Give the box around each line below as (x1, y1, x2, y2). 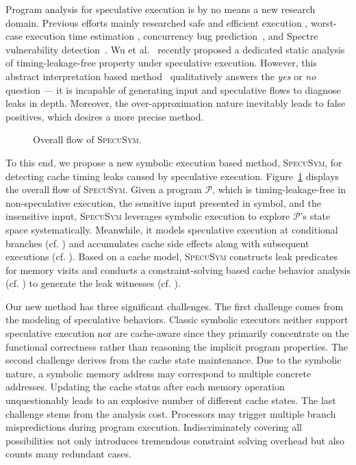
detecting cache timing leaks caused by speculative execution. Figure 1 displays (5, 168, 340, 183)
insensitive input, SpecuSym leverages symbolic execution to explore (5, 209, 290, 223)
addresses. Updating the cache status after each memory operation (5, 379, 285, 394)
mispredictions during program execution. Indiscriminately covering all (5, 420, 302, 434)
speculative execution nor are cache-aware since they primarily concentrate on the (5, 326, 349, 340)
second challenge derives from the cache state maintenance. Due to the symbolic (5, 353, 342, 367)
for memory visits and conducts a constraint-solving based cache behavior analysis (5, 262, 351, 277)
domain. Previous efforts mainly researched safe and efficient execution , (5, 15, 308, 29)
